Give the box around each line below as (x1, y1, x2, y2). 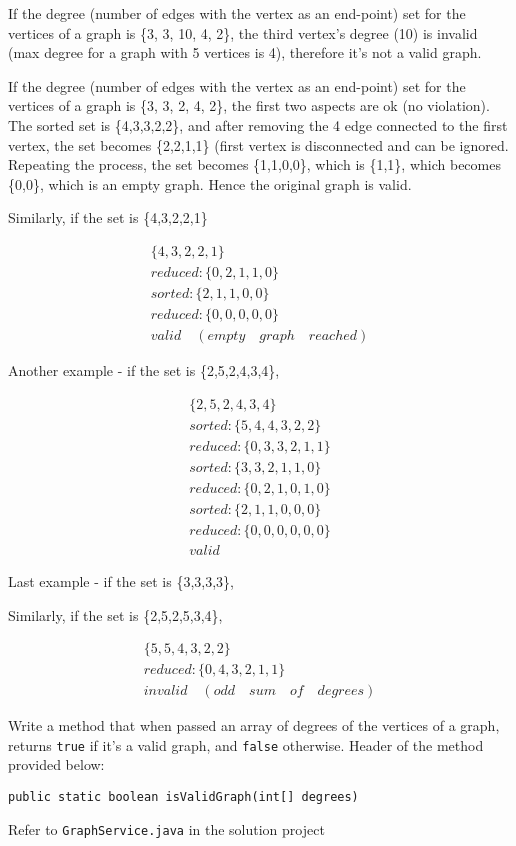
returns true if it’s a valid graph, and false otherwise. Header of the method (8, 734, 484, 755)
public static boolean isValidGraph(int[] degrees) (8, 790, 359, 805)
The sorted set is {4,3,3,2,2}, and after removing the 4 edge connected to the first (8, 114, 508, 135)
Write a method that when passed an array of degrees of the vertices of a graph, (8, 715, 500, 736)
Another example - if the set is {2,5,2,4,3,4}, (8, 360, 280, 381)
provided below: (8, 754, 105, 775)
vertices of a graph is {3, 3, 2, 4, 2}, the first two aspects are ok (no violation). (8, 95, 490, 116)
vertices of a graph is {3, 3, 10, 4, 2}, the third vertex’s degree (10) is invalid (8, 22, 478, 43)
